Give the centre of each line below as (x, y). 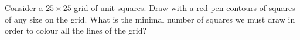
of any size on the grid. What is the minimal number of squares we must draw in (150, 19)
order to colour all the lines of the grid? (76, 30)
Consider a (24, 8)
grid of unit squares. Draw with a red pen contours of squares (185, 8)
